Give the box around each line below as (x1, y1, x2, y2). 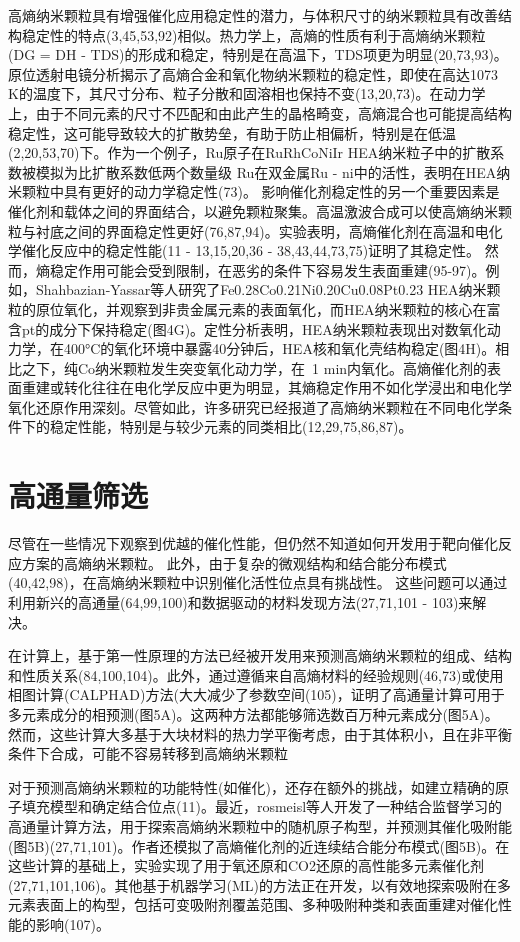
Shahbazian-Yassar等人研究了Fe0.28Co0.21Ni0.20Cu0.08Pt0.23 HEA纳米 (35, 279, 487, 300)
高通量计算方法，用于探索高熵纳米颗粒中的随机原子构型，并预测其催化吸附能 (8, 815, 512, 836)
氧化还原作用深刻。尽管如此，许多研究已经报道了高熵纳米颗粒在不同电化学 (8, 396, 498, 417)
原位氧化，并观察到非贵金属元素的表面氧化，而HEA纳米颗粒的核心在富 (35, 298, 501, 319)
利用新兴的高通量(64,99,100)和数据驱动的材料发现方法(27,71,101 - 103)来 (8, 591, 473, 612)
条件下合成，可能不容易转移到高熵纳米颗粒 (8, 743, 288, 764)
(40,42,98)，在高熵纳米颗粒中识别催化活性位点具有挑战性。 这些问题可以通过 (8, 572, 508, 593)
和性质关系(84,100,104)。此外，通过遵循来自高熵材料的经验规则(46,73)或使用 (8, 664, 504, 685)
